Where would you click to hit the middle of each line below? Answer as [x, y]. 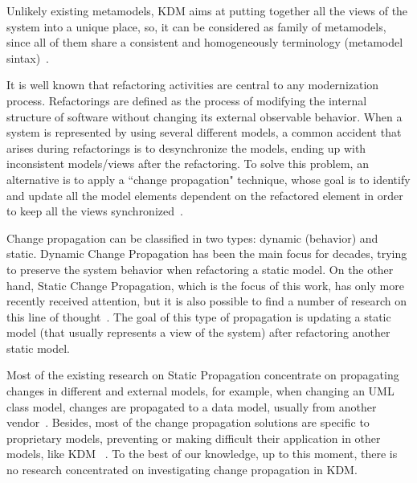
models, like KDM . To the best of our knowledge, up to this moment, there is [202, 454]
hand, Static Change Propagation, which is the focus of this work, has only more [205, 285]
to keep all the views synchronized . [95, 211]
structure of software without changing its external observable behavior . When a [204, 116]
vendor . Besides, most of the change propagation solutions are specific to [188, 422]
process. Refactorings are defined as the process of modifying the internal [187, 100]
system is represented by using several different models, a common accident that [204, 132]
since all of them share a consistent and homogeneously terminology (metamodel [205, 42]
